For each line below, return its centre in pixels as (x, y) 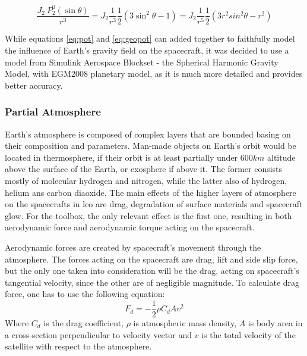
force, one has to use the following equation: (85, 294)
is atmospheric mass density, (185, 323)
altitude (281, 157)
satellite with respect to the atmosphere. (78, 346)
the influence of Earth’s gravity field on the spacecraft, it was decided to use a (147, 50)
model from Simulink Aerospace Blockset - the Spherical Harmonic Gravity (142, 62)
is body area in (275, 323)
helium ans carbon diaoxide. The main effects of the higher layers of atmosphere (151, 192)
